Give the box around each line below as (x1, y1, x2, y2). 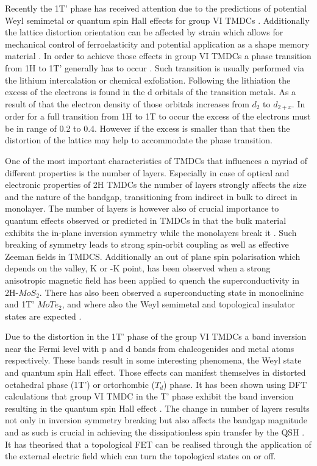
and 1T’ (5, 298, 35, 310)
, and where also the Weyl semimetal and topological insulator (62, 298, 295, 310)
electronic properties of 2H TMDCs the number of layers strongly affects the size (5, 178, 307, 191)
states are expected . (5, 309, 82, 322)
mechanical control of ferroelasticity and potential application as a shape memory (5, 37, 310, 50)
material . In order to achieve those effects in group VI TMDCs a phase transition (5, 49, 312, 62)
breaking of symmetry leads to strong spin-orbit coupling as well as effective (5, 238, 289, 251)
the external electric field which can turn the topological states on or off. (5, 450, 276, 462)
